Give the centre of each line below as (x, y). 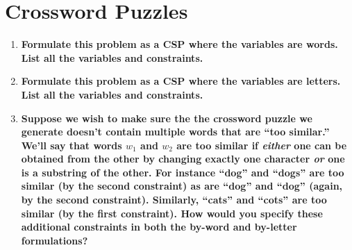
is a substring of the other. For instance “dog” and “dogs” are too (183, 172)
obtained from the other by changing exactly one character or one (183, 159)
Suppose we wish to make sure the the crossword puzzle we (167, 118)
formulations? (55, 240)
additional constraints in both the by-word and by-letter (159, 227)
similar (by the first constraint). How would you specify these (172, 213)
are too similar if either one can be (262, 145)
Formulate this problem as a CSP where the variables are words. (179, 44)
